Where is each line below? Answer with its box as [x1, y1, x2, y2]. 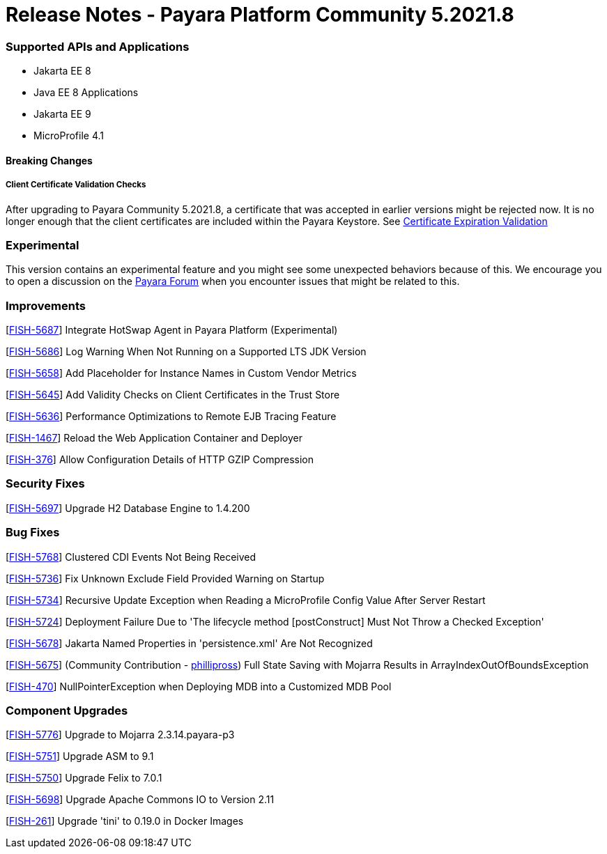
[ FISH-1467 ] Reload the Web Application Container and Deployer [6, 432, 302, 444]
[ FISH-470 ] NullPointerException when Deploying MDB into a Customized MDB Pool [6, 680, 392, 692]
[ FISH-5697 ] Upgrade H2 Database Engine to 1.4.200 [6, 502, 250, 514]
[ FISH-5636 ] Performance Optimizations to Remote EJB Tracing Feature [6, 410, 337, 423]
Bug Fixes [6, 525, 60, 540]
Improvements [6, 298, 86, 313]
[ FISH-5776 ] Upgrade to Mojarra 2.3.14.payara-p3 [6, 729, 235, 741]
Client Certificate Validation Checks [6, 180, 146, 190]
